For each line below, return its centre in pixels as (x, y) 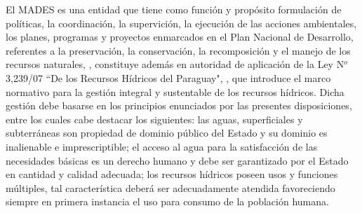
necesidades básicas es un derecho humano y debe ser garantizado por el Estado (177, 160)
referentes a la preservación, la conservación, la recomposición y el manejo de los (178, 50)
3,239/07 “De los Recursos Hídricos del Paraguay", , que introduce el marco (168, 77)
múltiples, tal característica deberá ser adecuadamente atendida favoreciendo (170, 187)
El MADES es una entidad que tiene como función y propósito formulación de (174, 9)
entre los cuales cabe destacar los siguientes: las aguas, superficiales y (154, 119)
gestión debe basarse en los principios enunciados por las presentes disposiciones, (179, 105)
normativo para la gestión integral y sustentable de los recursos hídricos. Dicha (175, 91)
